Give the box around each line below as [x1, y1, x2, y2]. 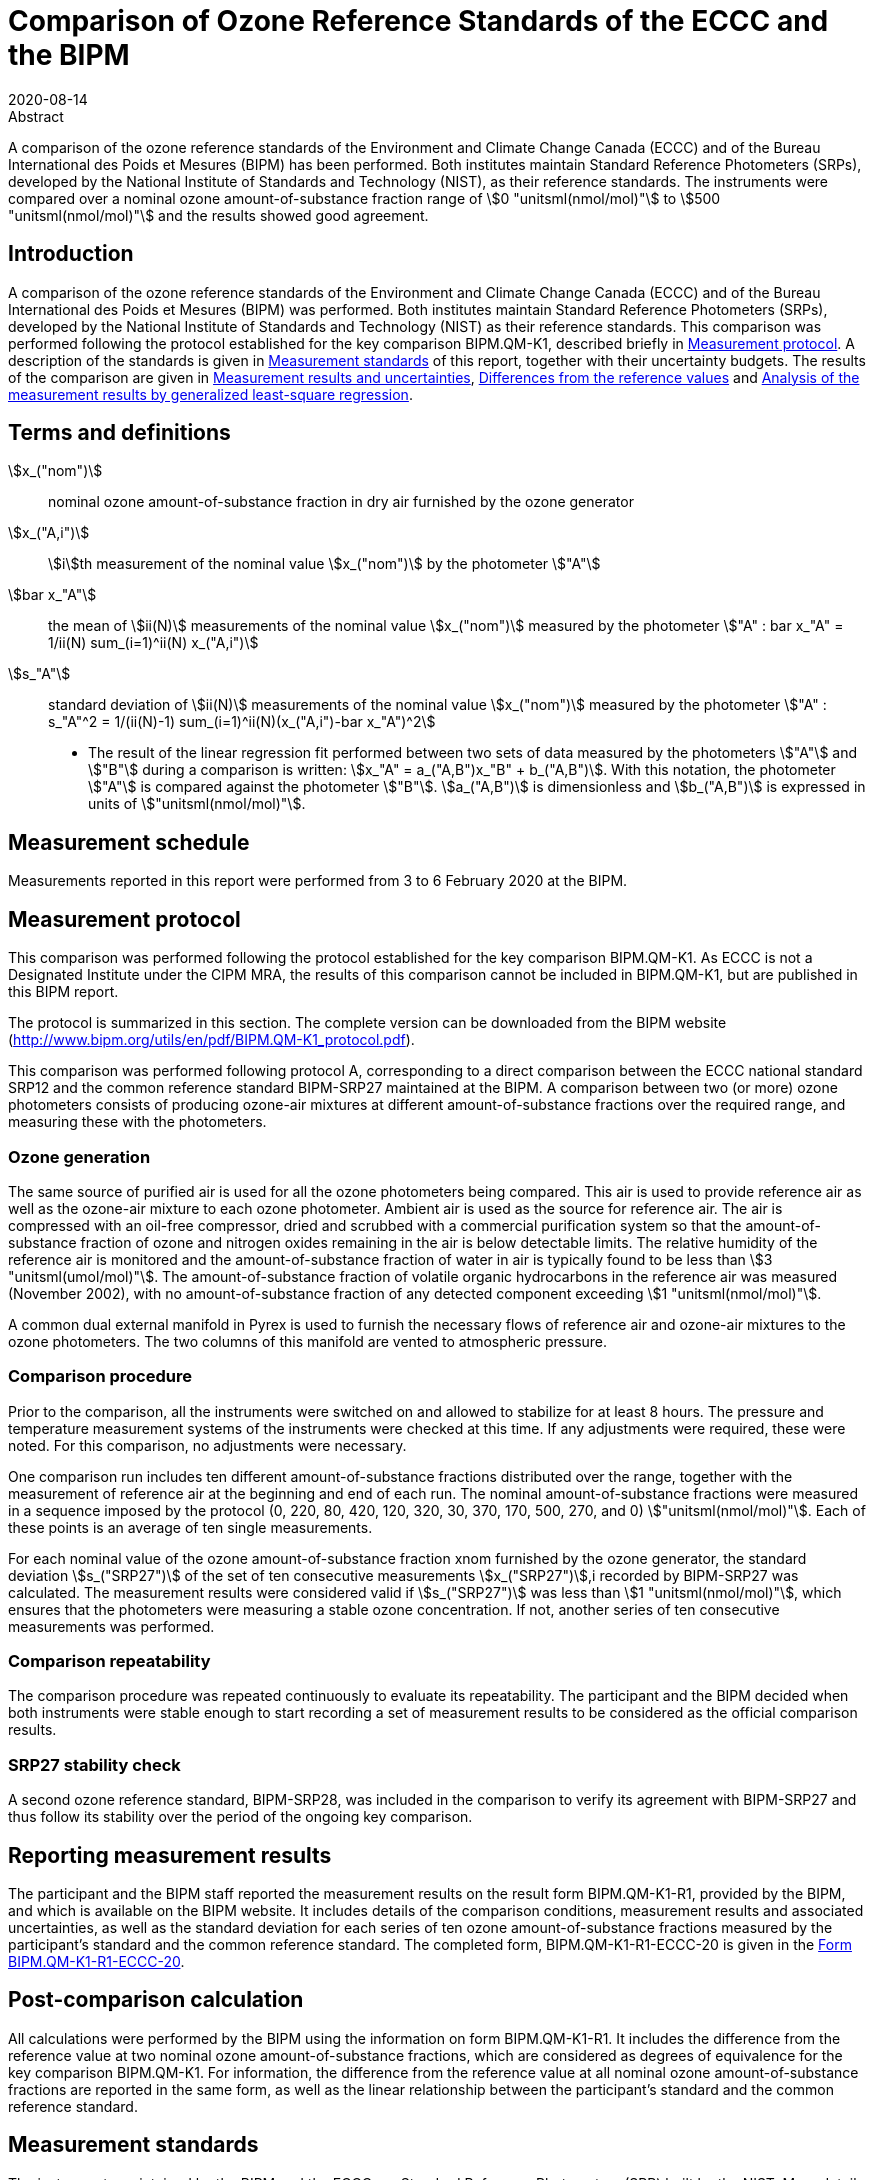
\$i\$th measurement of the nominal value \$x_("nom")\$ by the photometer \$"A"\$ [48, 555, 601, 573]
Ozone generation [8, 1146, 151, 1167]
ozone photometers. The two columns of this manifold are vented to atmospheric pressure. [8, 1332, 608, 1350]
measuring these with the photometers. [8, 1113, 267, 1131]
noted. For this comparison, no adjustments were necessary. [8, 1436, 407, 1454]
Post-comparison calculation [8, 1987, 304, 2013]
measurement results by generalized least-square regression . [8, 385, 413, 403]
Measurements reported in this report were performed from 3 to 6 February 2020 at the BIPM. [8, 872, 628, 890]
